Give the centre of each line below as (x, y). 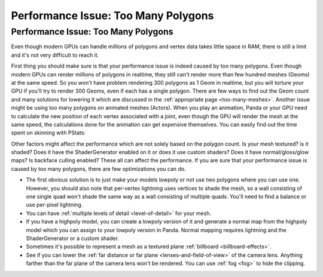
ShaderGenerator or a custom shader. (73, 238)
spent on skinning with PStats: (48, 133)
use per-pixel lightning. (54, 205)
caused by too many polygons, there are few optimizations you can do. (99, 169)
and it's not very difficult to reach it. (55, 55)
